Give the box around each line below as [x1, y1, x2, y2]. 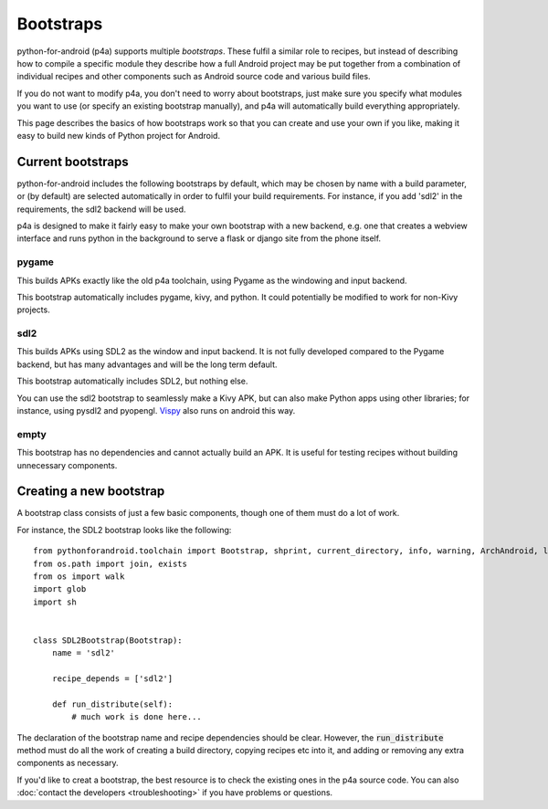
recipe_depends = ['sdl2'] [51, 674, 174, 684]
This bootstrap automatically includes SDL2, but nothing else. [16, 375, 248, 387]
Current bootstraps [16, 153, 130, 169]
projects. [16, 304, 50, 315]
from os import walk [33, 571, 125, 582]
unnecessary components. [16, 459, 118, 470]
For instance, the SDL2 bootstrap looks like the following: [16, 524, 232, 535]
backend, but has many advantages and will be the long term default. [16, 359, 278, 370]
